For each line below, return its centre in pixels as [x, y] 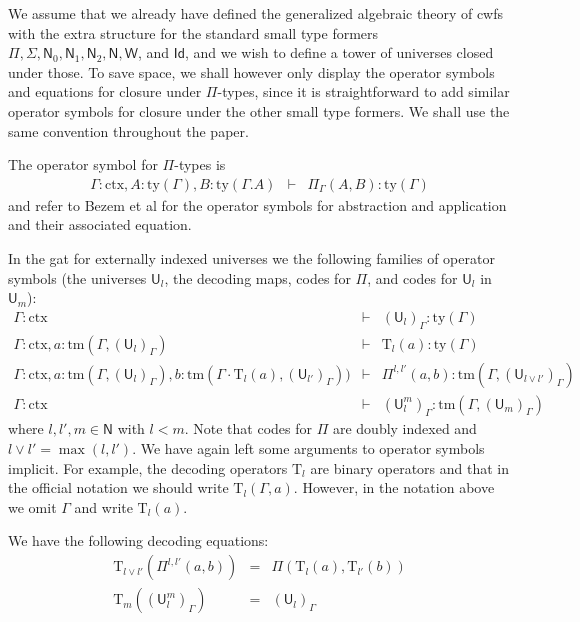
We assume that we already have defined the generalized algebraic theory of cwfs [256, 13]
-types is [200, 164]
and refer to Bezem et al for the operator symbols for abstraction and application [257, 204]
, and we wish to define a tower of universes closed [339, 52]
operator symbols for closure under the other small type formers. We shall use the [259, 110]
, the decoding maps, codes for [257, 277]
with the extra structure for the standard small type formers [193, 32]
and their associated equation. [100, 224]
